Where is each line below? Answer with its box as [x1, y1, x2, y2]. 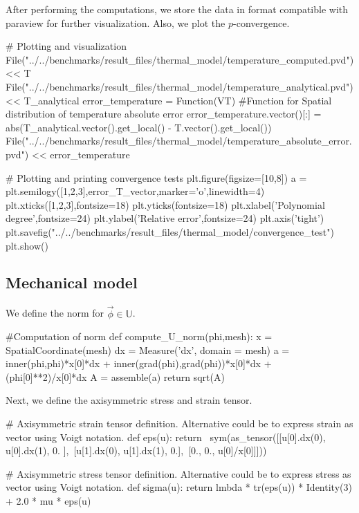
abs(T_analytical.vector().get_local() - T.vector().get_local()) [6, 120, 272, 134]
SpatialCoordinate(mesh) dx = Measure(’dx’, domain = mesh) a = [6, 342, 290, 357]
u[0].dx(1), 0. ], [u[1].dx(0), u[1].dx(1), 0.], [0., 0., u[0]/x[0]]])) [6, 443, 267, 458]
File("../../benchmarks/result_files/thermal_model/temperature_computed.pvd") [6, 52, 354, 66]
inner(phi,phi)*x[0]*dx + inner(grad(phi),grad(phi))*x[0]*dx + [6, 356, 272, 371]
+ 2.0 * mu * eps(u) [6, 494, 91, 508]
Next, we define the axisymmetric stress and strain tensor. [6, 393, 252, 407]
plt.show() [6, 238, 48, 252]
